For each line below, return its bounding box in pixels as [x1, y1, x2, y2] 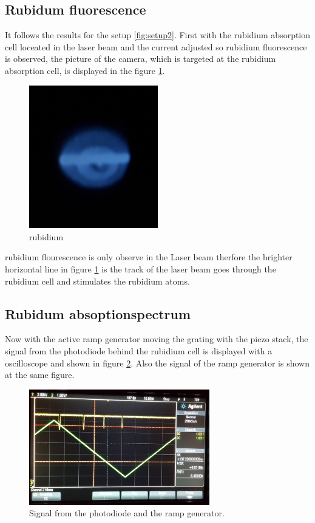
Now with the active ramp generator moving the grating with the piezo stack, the [5, 332, 308, 345]
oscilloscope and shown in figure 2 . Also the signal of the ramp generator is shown [5, 356, 310, 369]
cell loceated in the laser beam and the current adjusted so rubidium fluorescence [5, 40, 307, 53]
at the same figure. [5, 368, 75, 381]
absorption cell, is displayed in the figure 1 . [5, 64, 165, 76]
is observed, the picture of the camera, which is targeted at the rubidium [5, 52, 276, 65]
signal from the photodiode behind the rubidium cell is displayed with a [5, 345, 273, 357]
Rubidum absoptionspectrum [5, 304, 191, 323]
